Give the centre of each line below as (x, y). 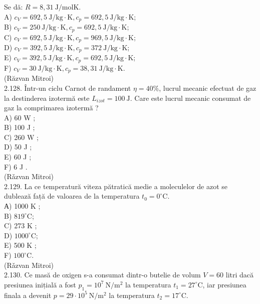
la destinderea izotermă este (47, 98)
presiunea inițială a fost (40, 284)
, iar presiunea (224, 284)
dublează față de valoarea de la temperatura (72, 196)
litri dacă (240, 275)
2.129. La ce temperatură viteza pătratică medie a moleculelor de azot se (116, 186)
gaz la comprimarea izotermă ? (51, 108)
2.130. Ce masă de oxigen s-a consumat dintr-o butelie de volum (102, 275)
